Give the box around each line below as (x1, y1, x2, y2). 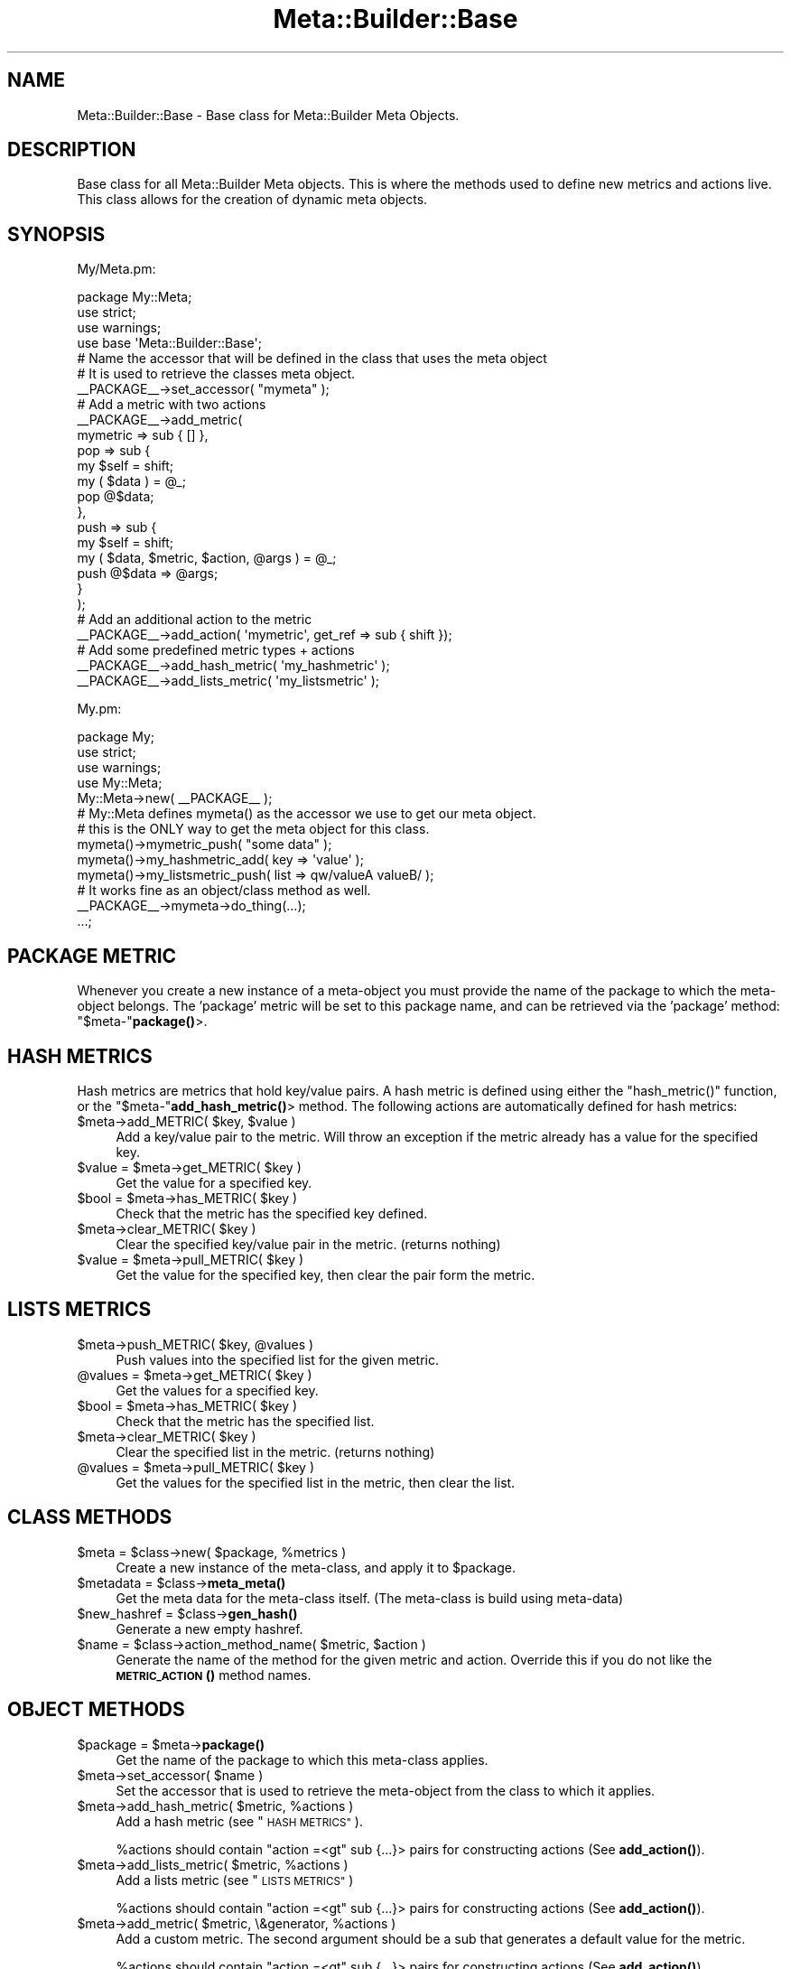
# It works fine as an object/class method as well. (77, 882, 371, 899)
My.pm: (77, 701, 122, 717)
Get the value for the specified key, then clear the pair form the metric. (116, 1266, 535, 1283)
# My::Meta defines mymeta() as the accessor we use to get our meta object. (77, 806, 536, 822)
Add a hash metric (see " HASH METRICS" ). (116, 1813, 363, 1829)
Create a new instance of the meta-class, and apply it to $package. (116, 1559, 516, 1575)
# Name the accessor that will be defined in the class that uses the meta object (77, 350, 547, 367)
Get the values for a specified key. (116, 1382, 319, 1398)
